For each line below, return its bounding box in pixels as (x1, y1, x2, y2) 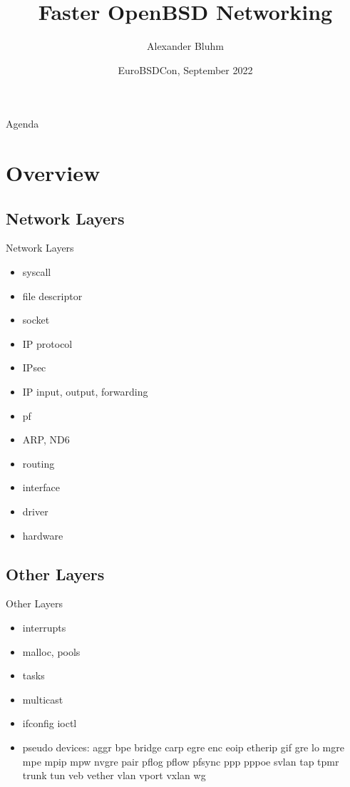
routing (22, 456, 55, 470)
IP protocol (22, 336, 73, 351)
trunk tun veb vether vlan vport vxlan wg (22, 768, 206, 783)
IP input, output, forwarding (22, 384, 148, 399)
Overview (6, 158, 101, 187)
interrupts (22, 620, 66, 634)
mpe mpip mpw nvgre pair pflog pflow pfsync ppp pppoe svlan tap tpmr (22, 753, 339, 768)
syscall (22, 264, 51, 279)
